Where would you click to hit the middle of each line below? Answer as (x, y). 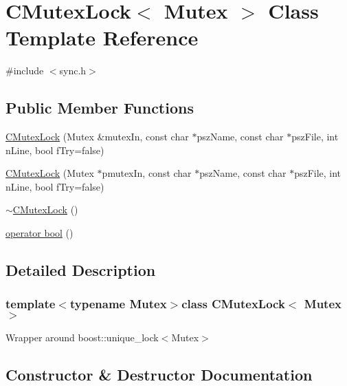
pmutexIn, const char (147, 173)
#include (25, 71)
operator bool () (40, 233)
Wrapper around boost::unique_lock (82, 337)
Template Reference (102, 37)
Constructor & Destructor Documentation (159, 374)
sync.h (73, 71)
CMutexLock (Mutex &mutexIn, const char (97, 137)
